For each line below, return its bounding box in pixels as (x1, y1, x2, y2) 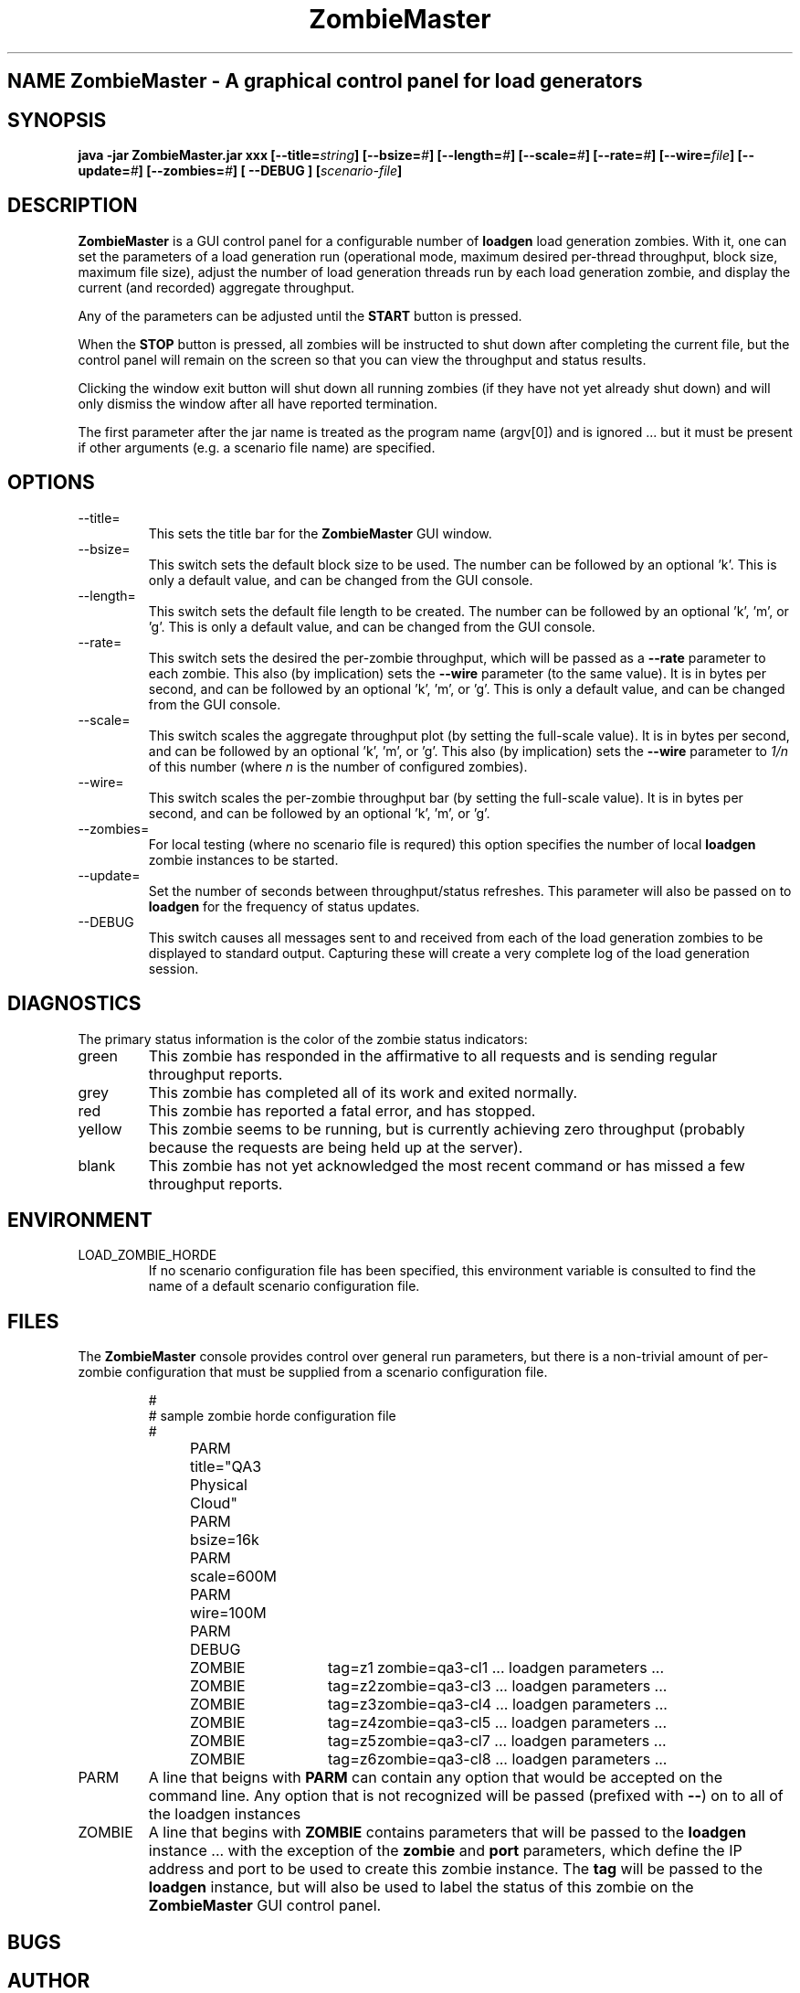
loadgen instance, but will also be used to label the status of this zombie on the (148, 1878, 694, 1897)
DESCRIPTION (7, 194, 138, 218)
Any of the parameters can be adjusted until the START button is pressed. (78, 307, 522, 324)
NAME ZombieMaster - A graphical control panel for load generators (7, 69, 643, 93)
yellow (78, 1119, 122, 1138)
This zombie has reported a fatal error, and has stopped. (148, 1101, 536, 1120)
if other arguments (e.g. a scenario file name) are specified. (78, 439, 436, 455)
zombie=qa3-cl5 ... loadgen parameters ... (376, 1713, 668, 1732)
